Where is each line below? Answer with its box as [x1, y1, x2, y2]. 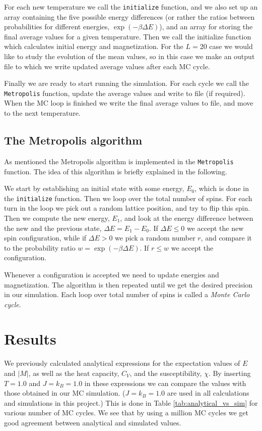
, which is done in [194, 183, 249, 194]
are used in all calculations [167, 388, 249, 398]
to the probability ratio [4, 242, 76, 253]
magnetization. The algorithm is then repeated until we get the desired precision [4, 279, 253, 290]
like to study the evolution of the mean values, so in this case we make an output [4, 51, 255, 62]
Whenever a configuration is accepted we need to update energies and [4, 269, 219, 279]
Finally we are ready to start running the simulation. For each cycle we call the [4, 78, 249, 88]
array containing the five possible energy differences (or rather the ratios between [4, 11, 255, 22]
